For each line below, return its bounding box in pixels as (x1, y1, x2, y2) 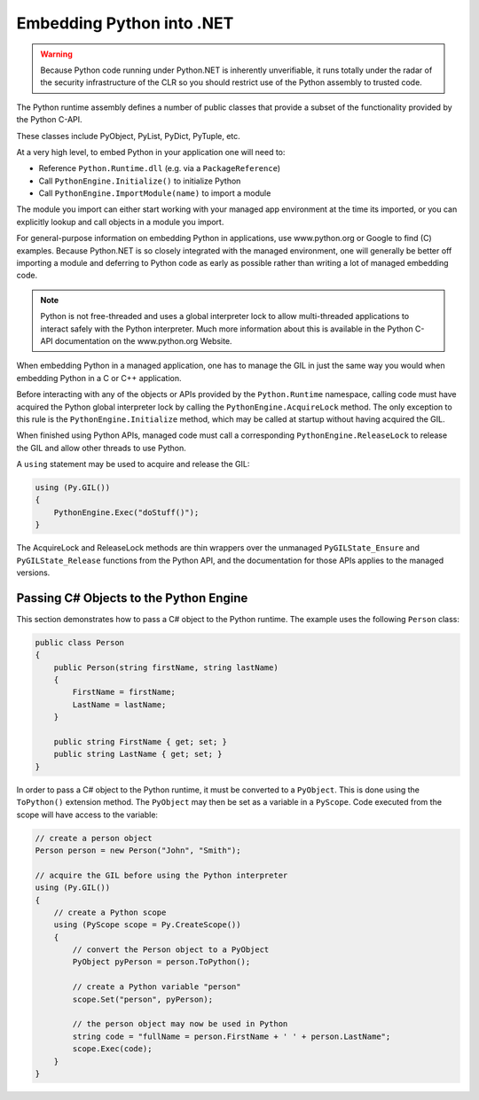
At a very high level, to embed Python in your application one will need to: (16, 146, 286, 157)
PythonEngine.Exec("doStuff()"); (53, 507, 200, 518)
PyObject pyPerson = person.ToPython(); (72, 957, 251, 967)
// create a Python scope (53, 907, 167, 917)
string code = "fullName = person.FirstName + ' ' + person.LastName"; (72, 1031, 391, 1041)
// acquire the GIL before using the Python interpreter (35, 870, 288, 880)
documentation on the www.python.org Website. (54, 335, 232, 346)
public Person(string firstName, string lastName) (53, 662, 279, 673)
